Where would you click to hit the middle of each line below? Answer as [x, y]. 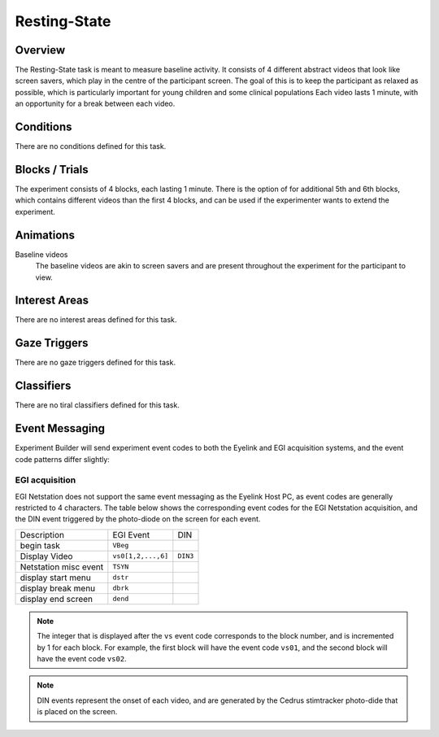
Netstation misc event [62, 567]
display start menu [55, 578]
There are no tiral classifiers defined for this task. [98, 405]
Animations [45, 235]
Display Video [46, 556]
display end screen [57, 599]
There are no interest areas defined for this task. [96, 320]
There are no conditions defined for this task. [91, 146]
